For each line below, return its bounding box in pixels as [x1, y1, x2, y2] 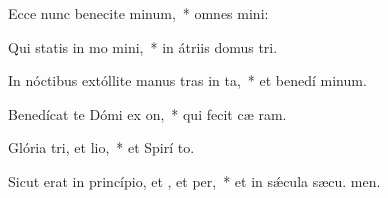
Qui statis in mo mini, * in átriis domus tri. [8, 36, 278, 57]
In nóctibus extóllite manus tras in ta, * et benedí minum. [8, 70, 367, 91]
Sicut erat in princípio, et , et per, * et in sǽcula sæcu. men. [8, 170, 381, 191]
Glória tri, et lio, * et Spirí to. [8, 137, 195, 158]
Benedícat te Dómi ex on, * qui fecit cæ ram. [8, 103, 287, 124]
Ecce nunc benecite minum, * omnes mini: [8, 3, 269, 23]
